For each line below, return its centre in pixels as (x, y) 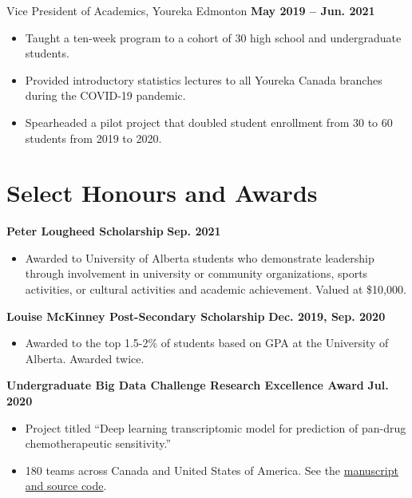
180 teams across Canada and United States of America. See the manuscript (212, 470)
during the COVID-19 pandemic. (105, 95)
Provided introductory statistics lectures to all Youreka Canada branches (204, 79)
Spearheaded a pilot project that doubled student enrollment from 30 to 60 (209, 122)
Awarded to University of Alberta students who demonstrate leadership (200, 257)
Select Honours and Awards (162, 193)
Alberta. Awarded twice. (85, 358)
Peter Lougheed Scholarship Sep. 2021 (114, 231)
